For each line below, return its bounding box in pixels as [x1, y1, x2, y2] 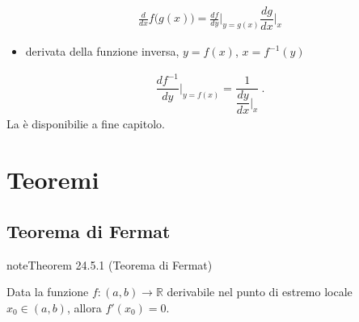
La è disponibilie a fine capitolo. [6, 115, 165, 132]
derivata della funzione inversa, [25, 43, 179, 60]
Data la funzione [6, 283, 89, 300]
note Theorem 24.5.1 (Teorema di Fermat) [6, 256, 213, 273]
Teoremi [6, 163, 99, 196]
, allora [66, 299, 102, 316]
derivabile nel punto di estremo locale [167, 283, 353, 300]
